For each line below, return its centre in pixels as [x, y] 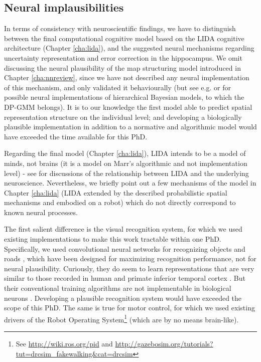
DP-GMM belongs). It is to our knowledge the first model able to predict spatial [128, 107]
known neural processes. [41, 212]
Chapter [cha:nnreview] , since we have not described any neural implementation [127, 77]
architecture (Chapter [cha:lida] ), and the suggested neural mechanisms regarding [129, 48]
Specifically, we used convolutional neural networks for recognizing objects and [125, 248]
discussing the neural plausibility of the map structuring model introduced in [122, 67]
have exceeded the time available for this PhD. [76, 136]
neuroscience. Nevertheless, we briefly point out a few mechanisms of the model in [130, 183]
